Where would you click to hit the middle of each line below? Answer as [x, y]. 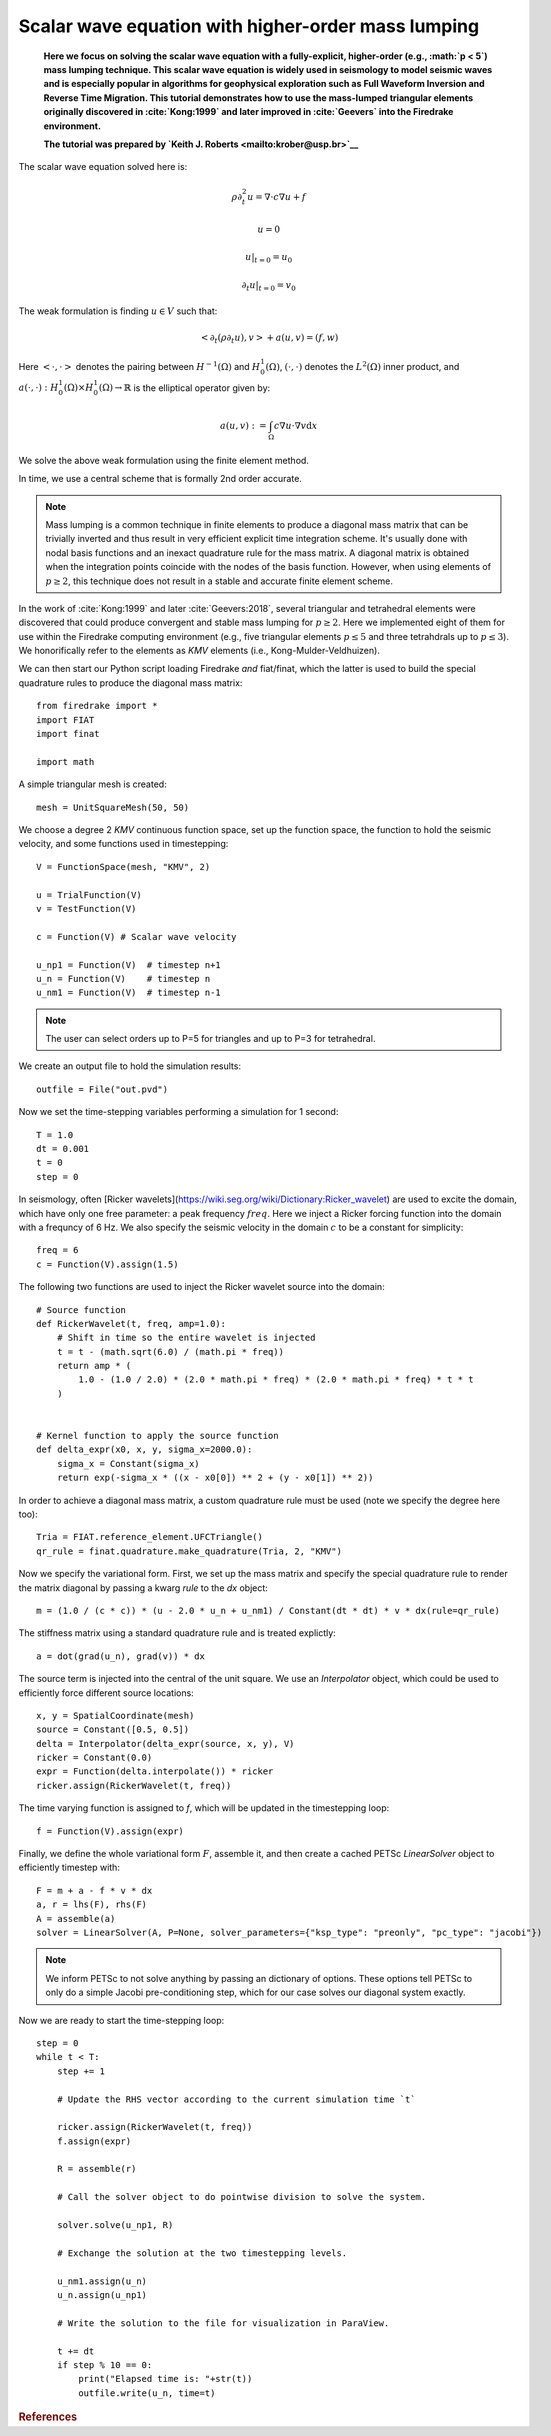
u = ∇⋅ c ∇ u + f [276, 197]
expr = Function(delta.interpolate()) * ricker [155, 1771]
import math [65, 761]
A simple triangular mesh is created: [92, 784]
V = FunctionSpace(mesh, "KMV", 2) [123, 866]
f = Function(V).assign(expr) [110, 1831]
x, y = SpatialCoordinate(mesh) [115, 1715]
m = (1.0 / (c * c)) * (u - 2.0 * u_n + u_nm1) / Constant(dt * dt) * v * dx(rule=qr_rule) [268, 1610]
